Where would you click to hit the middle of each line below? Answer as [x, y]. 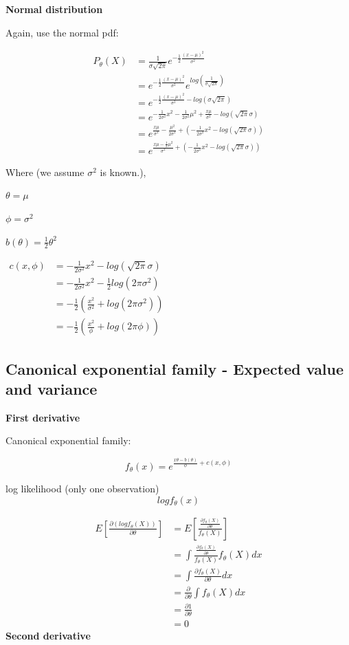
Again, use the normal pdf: [62, 32]
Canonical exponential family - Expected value [175, 368]
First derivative [43, 417]
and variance [52, 389]
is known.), [123, 172]
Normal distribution [54, 9]
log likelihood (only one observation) [82, 488]
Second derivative [48, 636]
